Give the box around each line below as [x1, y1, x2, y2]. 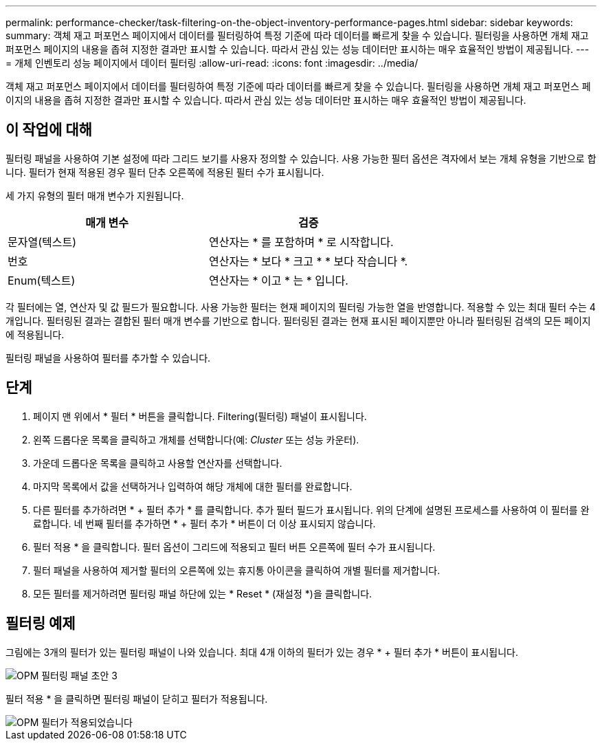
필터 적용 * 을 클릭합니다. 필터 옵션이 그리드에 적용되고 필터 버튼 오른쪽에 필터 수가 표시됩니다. [33, 540, 436, 553]
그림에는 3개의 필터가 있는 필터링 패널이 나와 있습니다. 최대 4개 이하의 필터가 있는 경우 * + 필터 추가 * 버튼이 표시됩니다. [5, 646, 519, 658]
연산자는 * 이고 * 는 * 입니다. [209, 273, 348, 287]
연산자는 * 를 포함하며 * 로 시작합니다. [209, 234, 394, 249]
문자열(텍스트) [8, 234, 76, 249]
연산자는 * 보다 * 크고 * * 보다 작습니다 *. [209, 254, 408, 268]
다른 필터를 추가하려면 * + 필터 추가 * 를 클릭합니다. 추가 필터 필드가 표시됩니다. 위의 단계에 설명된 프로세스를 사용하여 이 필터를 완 [33, 503, 590, 516]
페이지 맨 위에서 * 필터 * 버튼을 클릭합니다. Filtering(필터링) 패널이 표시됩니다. [33, 410, 367, 422]
